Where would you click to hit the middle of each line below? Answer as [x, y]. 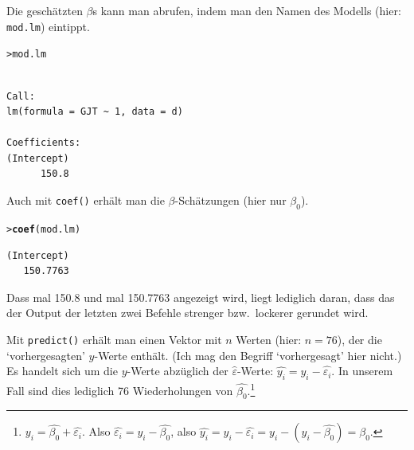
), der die [359, 339]
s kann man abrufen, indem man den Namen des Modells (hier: [247, 10]
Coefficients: [44, 143]
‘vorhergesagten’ [46, 355]
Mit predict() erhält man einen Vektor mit [114, 339]
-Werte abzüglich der [178, 371]
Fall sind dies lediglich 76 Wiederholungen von [120, 390]
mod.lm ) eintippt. [48, 26]
